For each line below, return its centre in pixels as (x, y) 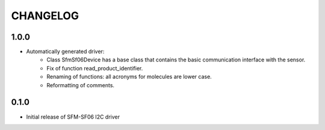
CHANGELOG (45, 16)
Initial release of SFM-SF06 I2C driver (73, 117)
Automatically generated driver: (65, 52)
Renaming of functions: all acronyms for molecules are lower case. (129, 77)
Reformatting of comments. (80, 85)
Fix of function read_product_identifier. (95, 68)
